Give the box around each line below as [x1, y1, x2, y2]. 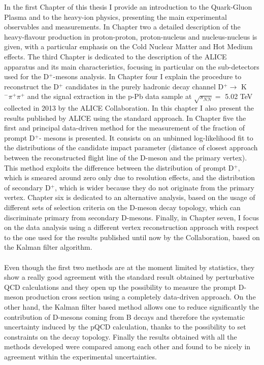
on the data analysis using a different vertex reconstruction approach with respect [4, 222, 259, 233]
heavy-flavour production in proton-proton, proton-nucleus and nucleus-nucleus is [4, 31, 257, 42]
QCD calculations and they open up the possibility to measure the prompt [4, 281, 237, 292]
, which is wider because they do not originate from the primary [55, 182, 254, 192]
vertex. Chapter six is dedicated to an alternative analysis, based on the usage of [4, 192, 255, 203]
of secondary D [4, 182, 51, 192]
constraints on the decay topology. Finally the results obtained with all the [4, 331, 237, 342]
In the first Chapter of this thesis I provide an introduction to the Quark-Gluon [4, 2, 252, 12]
